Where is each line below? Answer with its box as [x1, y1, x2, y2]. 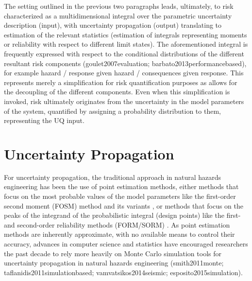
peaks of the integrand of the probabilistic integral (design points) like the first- [4, 210, 241, 220]
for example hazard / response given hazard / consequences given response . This [4, 68, 244, 78]
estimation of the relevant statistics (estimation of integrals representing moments [4, 29, 247, 39]
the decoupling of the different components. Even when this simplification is [4, 87, 230, 97]
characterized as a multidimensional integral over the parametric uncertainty [4, 10, 232, 20]
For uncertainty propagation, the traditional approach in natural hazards [4, 172, 221, 182]
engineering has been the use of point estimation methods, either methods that [4, 181, 239, 192]
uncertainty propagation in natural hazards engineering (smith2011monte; [4, 258, 224, 268]
